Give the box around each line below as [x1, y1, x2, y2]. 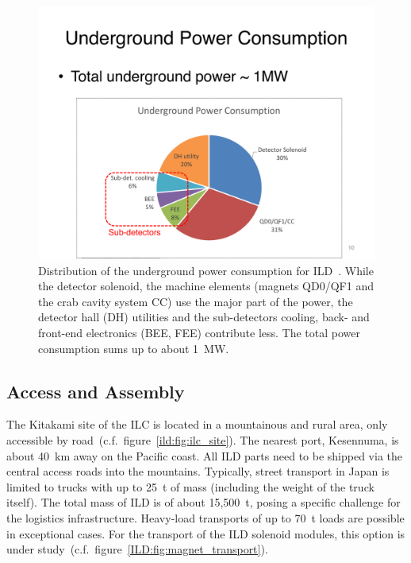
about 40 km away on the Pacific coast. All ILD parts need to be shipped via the [6, 447, 402, 464]
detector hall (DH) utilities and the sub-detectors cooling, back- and [38, 309, 370, 325]
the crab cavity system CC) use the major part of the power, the [38, 293, 353, 309]
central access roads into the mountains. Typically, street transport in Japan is [6, 463, 390, 480]
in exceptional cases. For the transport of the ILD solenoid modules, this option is [6, 525, 405, 542]
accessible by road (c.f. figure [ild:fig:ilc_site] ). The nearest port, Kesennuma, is [6, 431, 399, 448]
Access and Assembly [6, 379, 185, 403]
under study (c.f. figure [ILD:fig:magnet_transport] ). [6, 541, 268, 557]
